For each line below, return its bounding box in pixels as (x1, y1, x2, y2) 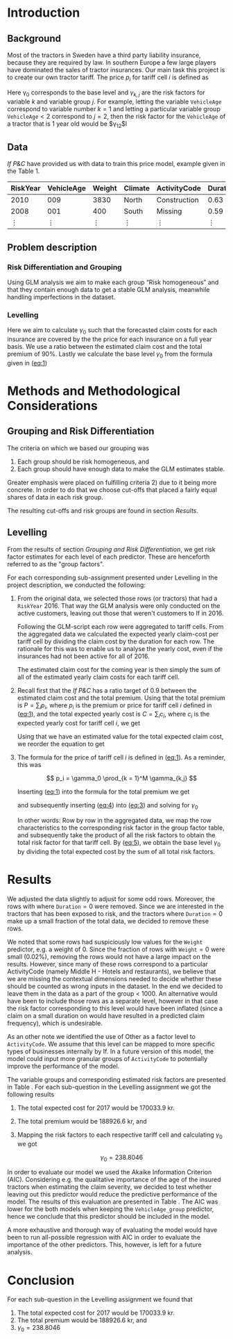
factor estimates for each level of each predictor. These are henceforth (7, 552, 210, 561)
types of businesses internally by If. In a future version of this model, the (7, 1047, 214, 1055)
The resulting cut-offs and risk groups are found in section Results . (7, 506, 199, 515)
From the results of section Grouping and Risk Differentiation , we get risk (7, 545, 216, 553)
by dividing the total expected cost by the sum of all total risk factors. (17, 847, 216, 855)
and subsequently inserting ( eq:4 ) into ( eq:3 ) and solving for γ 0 (17, 801, 199, 811)
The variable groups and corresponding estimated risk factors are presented (7, 1075, 226, 1083)
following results (7, 1090, 55, 1099)
